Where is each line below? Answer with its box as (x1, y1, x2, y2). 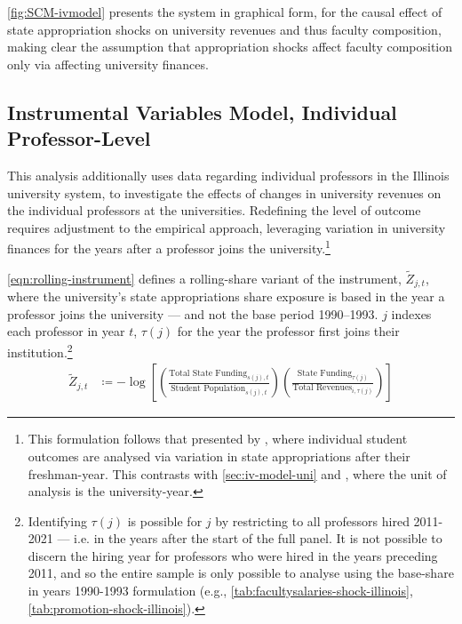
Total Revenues (292, 383, 353, 393)
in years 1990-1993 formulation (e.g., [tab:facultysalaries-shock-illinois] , (28, 581, 413, 600)
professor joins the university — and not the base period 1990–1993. (7, 304, 378, 323)
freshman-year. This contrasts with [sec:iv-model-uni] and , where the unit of (28, 464, 447, 483)
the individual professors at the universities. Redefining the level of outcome (7, 201, 421, 220)
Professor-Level (7, 124, 151, 152)
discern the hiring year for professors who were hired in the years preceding (28, 546, 438, 564)
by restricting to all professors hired (215, 511, 410, 530)
